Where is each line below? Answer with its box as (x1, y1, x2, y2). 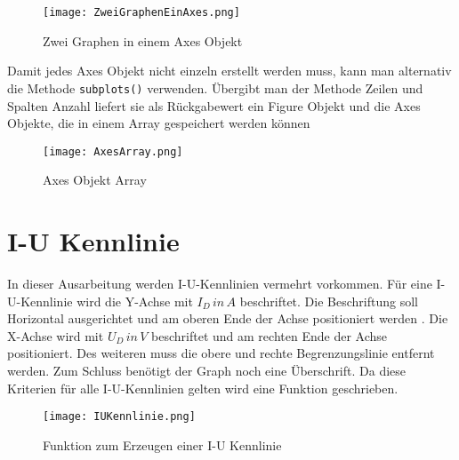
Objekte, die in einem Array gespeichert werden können (7, 114, 310, 132)
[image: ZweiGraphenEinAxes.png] (43, 6, 240, 19)
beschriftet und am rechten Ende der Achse (151, 326, 387, 345)
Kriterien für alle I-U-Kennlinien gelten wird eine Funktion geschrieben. (7, 378, 399, 397)
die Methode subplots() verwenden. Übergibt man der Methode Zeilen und (7, 78, 423, 97)
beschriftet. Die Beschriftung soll (239, 291, 418, 310)
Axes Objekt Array (43, 171, 147, 189)
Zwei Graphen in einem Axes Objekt (43, 31, 243, 50)
